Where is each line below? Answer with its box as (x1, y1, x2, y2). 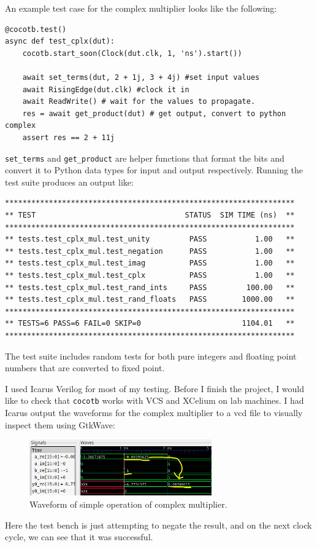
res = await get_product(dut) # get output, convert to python (22, 109, 286, 118)
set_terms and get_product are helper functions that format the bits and (5, 151, 285, 164)
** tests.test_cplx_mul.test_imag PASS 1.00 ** (5, 259, 295, 268)
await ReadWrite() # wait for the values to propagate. (22, 97, 256, 106)
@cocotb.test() (5, 25, 67, 34)
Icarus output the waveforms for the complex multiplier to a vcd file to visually (5, 406, 303, 419)
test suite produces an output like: (5, 175, 134, 188)
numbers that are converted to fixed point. (5, 361, 165, 374)
